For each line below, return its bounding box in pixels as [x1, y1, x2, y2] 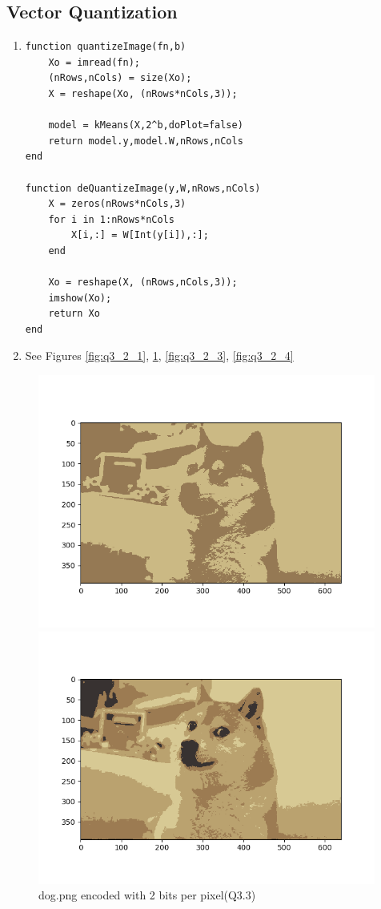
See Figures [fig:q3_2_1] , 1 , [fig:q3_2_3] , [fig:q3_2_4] [25, 347, 294, 364]
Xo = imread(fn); [48, 56, 140, 68]
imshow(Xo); [48, 292, 112, 304]
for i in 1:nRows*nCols [48, 213, 174, 225]
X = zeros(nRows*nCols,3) [48, 198, 186, 210]
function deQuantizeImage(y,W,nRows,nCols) [25, 182, 261, 194]
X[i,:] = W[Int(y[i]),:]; [71, 229, 209, 241]
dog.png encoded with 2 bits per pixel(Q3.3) [38, 887, 256, 903]
